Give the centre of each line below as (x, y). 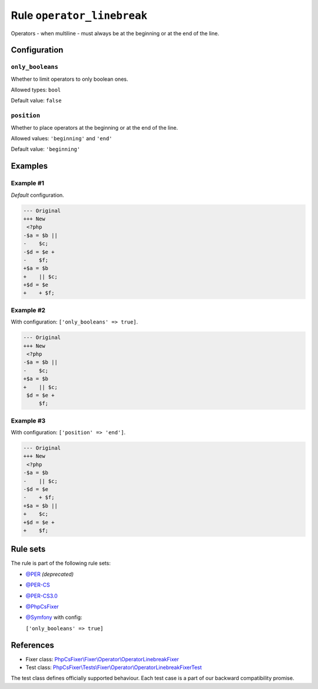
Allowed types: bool (36, 90)
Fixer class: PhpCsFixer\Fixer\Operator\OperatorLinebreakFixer (102, 659)
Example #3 (28, 420)
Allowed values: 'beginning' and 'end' (62, 139)
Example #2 (28, 310)
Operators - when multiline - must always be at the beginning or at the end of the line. (115, 33)
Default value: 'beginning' (46, 149)
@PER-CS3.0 (42, 596)
